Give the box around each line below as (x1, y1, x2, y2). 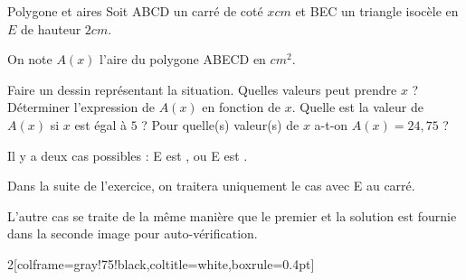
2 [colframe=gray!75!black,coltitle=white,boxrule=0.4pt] (7, 254, 315, 273)
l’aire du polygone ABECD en (100, 50, 266, 69)
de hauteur (21, 19, 81, 38)
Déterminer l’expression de (7, 98, 156, 117)
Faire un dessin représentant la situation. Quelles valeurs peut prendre (7, 79, 397, 98)
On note (7, 50, 52, 69)
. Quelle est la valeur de (291, 98, 423, 117)
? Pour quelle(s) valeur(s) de (141, 115, 300, 134)
